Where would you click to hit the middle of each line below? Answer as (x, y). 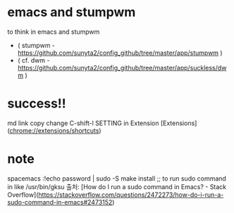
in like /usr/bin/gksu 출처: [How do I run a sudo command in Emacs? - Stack (117, 186)
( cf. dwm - (33, 60)
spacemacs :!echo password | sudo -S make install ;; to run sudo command (117, 178)
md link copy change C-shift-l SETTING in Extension (83, 123)
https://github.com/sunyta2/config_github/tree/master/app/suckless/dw (122, 67)
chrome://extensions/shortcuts (54, 130)
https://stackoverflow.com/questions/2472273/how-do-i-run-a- (131, 195)
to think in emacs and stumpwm (54, 32)
